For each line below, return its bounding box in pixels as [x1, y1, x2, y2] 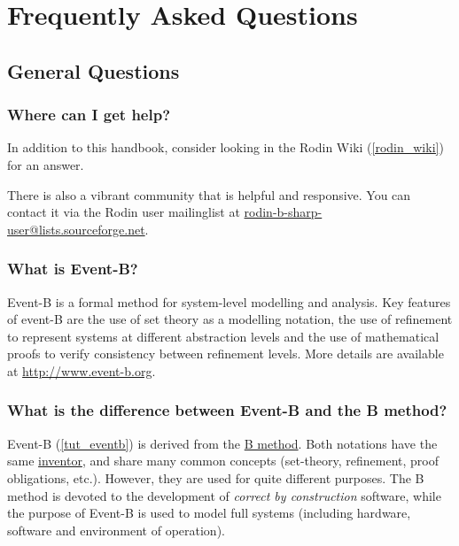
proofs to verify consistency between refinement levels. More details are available [7, 344, 444, 363]
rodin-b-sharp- [244, 203, 323, 221]
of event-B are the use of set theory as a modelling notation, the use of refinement [7, 310, 453, 328]
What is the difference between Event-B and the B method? [7, 399, 447, 421]
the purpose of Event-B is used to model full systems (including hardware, [7, 504, 411, 522]
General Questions [7, 57, 180, 84]
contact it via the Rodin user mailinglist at [7, 203, 240, 221]
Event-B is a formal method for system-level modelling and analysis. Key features [7, 292, 451, 311]
